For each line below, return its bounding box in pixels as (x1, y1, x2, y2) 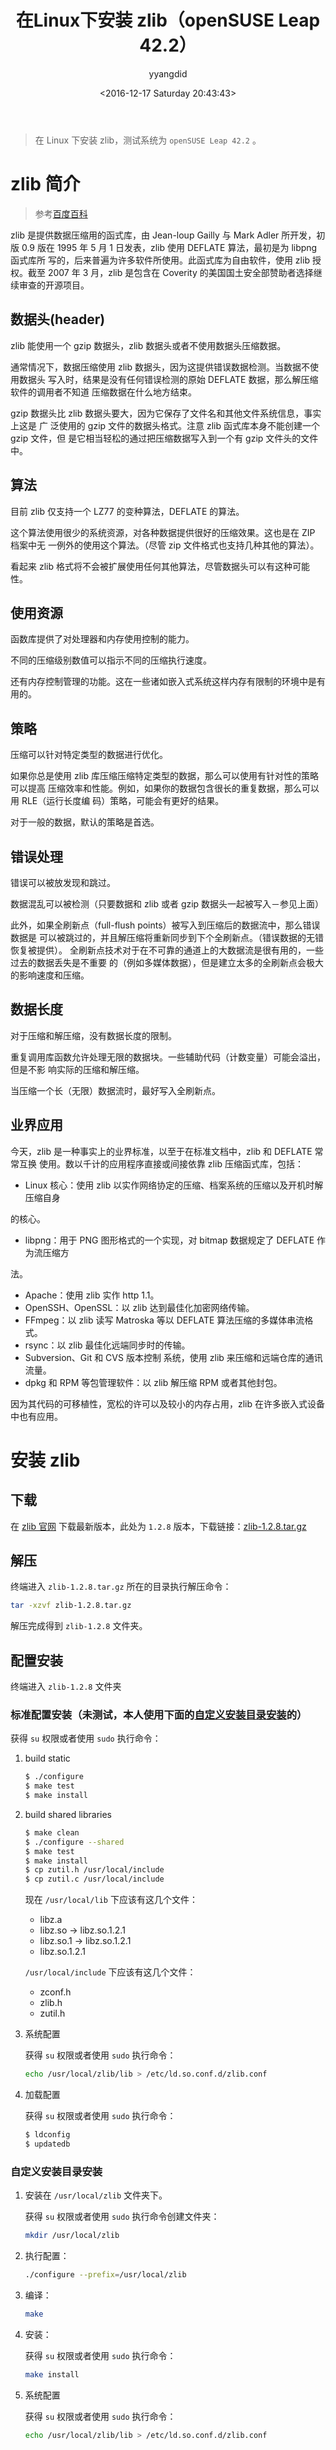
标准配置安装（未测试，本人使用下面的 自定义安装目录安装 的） (10, 1707, 308, 1721)
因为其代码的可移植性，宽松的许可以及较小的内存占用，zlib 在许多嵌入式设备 (10, 1397, 326, 1410)
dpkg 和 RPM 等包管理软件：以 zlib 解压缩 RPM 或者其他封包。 (24, 1376, 283, 1388)
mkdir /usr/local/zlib (24, 2231, 120, 2241)
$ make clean (24, 1827, 80, 1838)
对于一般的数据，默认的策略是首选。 (10, 816, 160, 828)
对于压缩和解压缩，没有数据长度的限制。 (10, 1029, 177, 1041)
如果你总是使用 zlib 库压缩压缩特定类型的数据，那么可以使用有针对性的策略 (10, 770, 319, 782)
